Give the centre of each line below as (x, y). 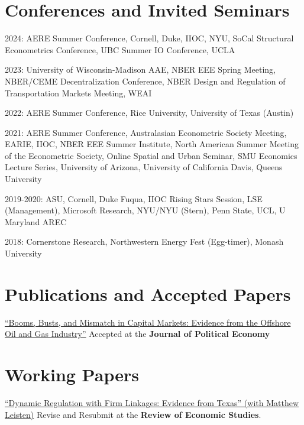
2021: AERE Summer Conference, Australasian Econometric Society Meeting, (146, 132)
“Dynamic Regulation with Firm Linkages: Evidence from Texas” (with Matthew (152, 403)
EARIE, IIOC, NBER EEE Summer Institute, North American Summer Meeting (152, 144)
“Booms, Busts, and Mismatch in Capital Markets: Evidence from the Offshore (148, 322)
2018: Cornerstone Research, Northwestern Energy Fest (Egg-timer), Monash (144, 241)
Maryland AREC (36, 221)
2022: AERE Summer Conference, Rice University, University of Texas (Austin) (149, 113)
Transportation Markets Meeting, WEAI (78, 93)
